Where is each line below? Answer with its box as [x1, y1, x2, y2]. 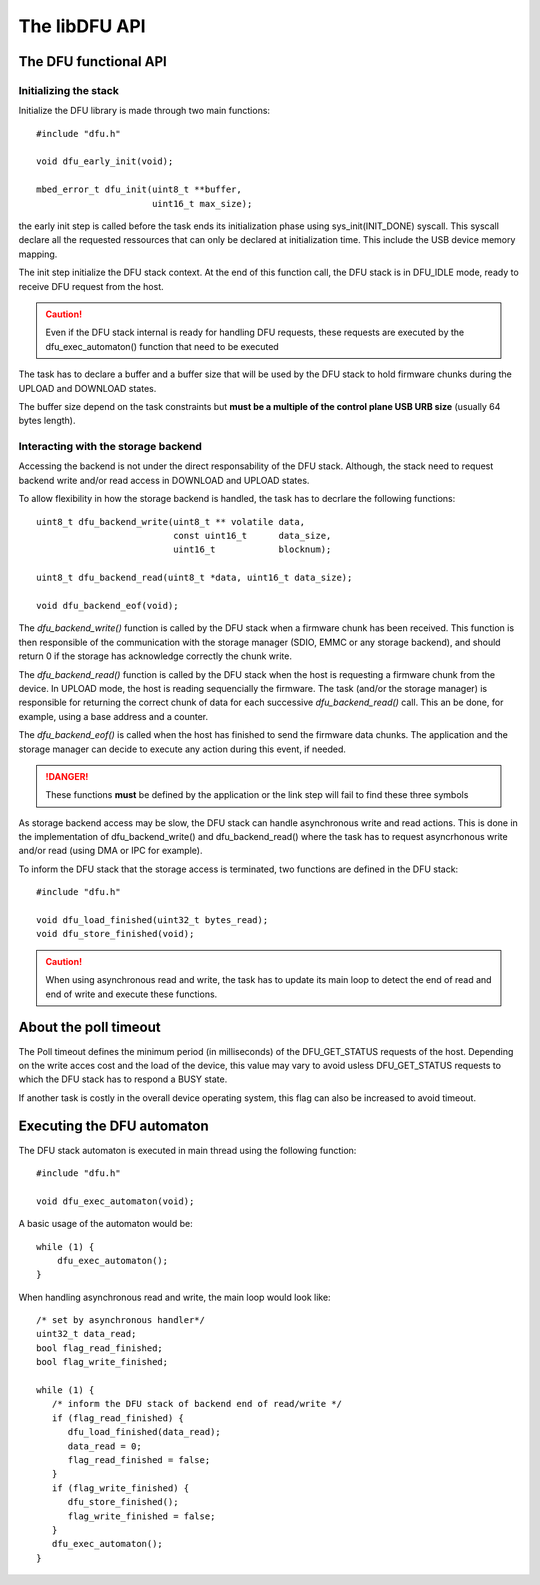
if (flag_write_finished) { [51, 1482, 190, 1494]
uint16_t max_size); [151, 198, 253, 209]
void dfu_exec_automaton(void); [36, 1195, 195, 1207]
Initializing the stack [18, 83, 119, 97]
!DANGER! [45, 770, 89, 782]
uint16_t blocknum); [173, 544, 332, 555]
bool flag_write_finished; [36, 1356, 169, 1368]
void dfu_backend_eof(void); [36, 600, 179, 611]
